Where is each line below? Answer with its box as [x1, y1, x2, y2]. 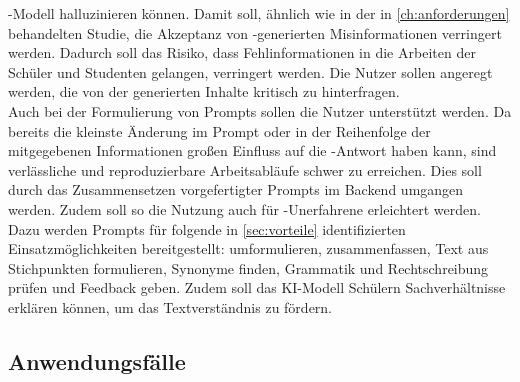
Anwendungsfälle [8, 345, 186, 376]
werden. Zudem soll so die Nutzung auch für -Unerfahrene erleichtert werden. [8, 198, 481, 219]
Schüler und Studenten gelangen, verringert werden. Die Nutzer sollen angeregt [8, 61, 493, 82]
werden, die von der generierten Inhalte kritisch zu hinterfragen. [8, 81, 400, 102]
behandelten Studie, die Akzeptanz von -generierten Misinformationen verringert [8, 22, 502, 43]
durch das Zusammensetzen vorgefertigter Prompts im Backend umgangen [8, 179, 464, 200]
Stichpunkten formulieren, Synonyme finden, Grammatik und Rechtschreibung [8, 257, 489, 278]
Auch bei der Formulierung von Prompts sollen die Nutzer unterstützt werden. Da [8, 100, 512, 121]
